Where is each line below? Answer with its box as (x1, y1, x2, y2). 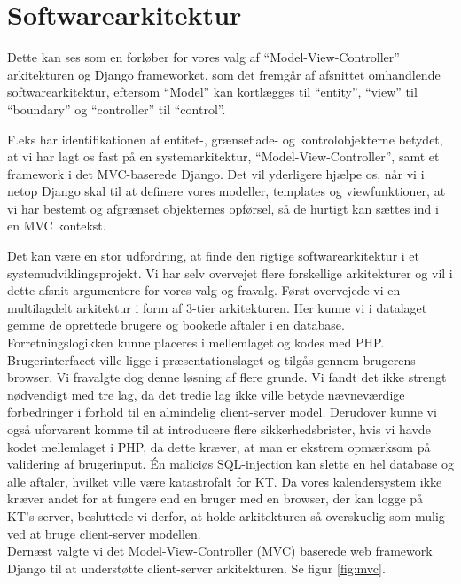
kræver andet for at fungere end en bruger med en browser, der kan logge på (7, 489, 424, 508)
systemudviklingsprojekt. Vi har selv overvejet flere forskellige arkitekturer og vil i (7, 263, 453, 282)
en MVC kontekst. (7, 216, 106, 235)
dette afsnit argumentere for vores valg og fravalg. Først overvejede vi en (7, 281, 401, 300)
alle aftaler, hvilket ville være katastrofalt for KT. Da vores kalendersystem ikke (7, 471, 442, 490)
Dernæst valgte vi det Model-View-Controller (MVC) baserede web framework (7, 541, 433, 560)
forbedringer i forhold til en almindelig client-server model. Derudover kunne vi (7, 402, 437, 421)
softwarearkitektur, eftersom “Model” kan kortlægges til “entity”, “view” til (7, 82, 418, 101)
